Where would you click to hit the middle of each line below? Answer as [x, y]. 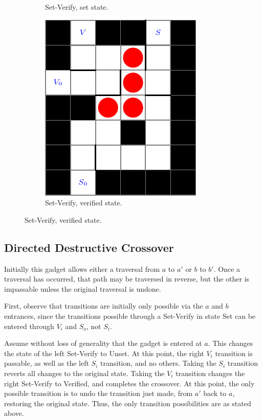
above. [14, 413]
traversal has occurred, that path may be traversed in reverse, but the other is [127, 279]
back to [215, 393]
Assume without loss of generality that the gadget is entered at [103, 343]
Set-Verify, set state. [77, 7]
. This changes [231, 343]
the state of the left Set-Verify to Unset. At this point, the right [104, 353]
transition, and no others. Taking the [158, 363]
